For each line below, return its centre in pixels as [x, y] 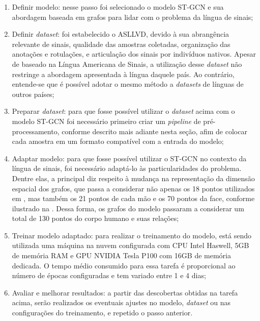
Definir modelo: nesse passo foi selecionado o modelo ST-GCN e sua [118, 7]
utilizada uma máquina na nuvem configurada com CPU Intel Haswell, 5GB [131, 245]
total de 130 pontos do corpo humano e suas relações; [95, 218]
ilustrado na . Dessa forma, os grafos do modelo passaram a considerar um [128, 208]
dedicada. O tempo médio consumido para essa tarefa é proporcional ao [124, 265]
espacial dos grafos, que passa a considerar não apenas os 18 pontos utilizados [133, 188]
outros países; [33, 94]
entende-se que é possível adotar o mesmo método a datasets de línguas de [128, 84]
